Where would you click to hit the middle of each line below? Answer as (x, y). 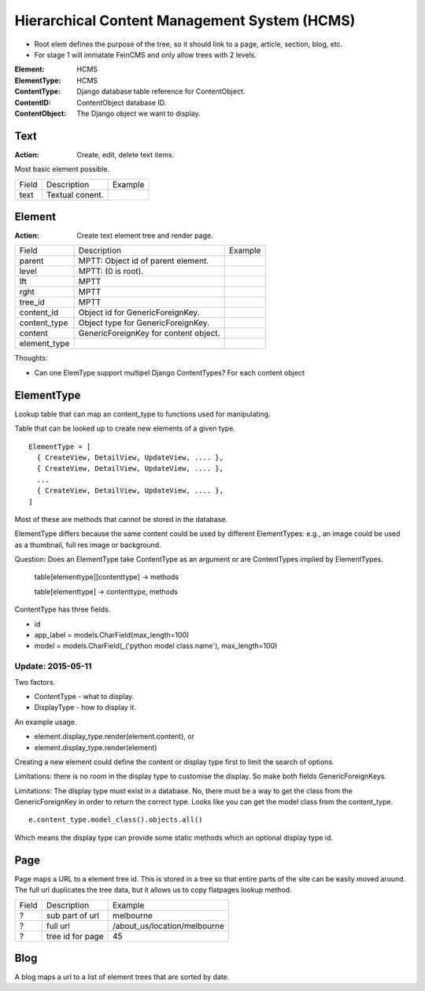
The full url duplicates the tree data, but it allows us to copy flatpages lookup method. (153, 890)
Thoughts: (31, 358)
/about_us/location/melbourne (168, 926)
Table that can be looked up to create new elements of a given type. (125, 428)
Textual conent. (75, 194)
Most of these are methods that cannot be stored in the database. (121, 519)
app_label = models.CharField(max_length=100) (112, 635)
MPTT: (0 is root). (111, 272)
